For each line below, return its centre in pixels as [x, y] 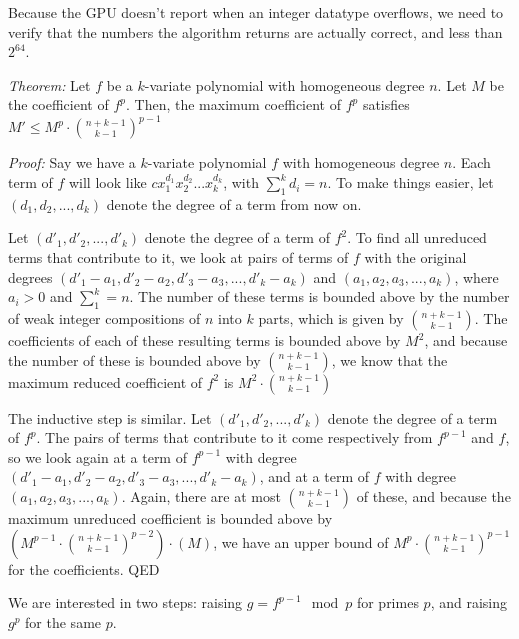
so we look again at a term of [97, 456]
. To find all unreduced [417, 237]
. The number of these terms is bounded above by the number [319, 296]
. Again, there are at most [201, 496]
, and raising [468, 602]
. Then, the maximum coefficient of [233, 104]
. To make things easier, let [410, 182]
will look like [107, 182]
